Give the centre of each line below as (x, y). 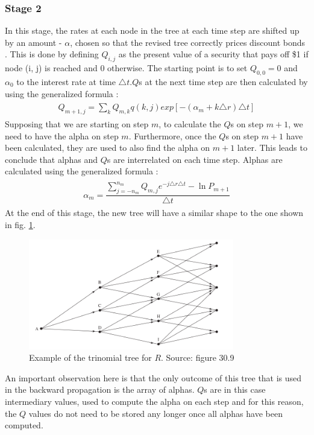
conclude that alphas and (52, 159)
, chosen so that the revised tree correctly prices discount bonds (188, 42)
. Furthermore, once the (172, 135)
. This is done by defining (52, 54)
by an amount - (33, 42)
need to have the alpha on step (62, 135)
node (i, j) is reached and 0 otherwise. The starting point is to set (126, 68)
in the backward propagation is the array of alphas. (100, 389)
